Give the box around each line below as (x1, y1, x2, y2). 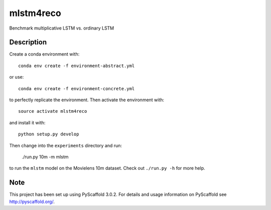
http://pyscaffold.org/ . (9, 198, 55, 204)
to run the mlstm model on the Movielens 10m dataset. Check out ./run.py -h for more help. (9, 165, 205, 171)
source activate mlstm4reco (18, 108, 87, 114)
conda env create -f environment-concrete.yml (18, 86, 135, 91)
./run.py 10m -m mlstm (22, 153, 69, 160)
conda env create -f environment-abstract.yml (18, 63, 135, 69)
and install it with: (9, 119, 46, 125)
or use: (9, 74, 24, 80)
